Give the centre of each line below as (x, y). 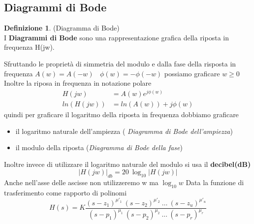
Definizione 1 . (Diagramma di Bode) (62, 28)
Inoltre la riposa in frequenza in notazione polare (78, 83)
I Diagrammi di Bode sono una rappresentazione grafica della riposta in (116, 37)
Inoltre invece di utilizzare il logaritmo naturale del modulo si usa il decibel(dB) (127, 164)
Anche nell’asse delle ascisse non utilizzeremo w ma (81, 182)
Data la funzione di (215, 182)
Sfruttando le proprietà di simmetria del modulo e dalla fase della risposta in (120, 63)
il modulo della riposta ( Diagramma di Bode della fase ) (99, 147)
